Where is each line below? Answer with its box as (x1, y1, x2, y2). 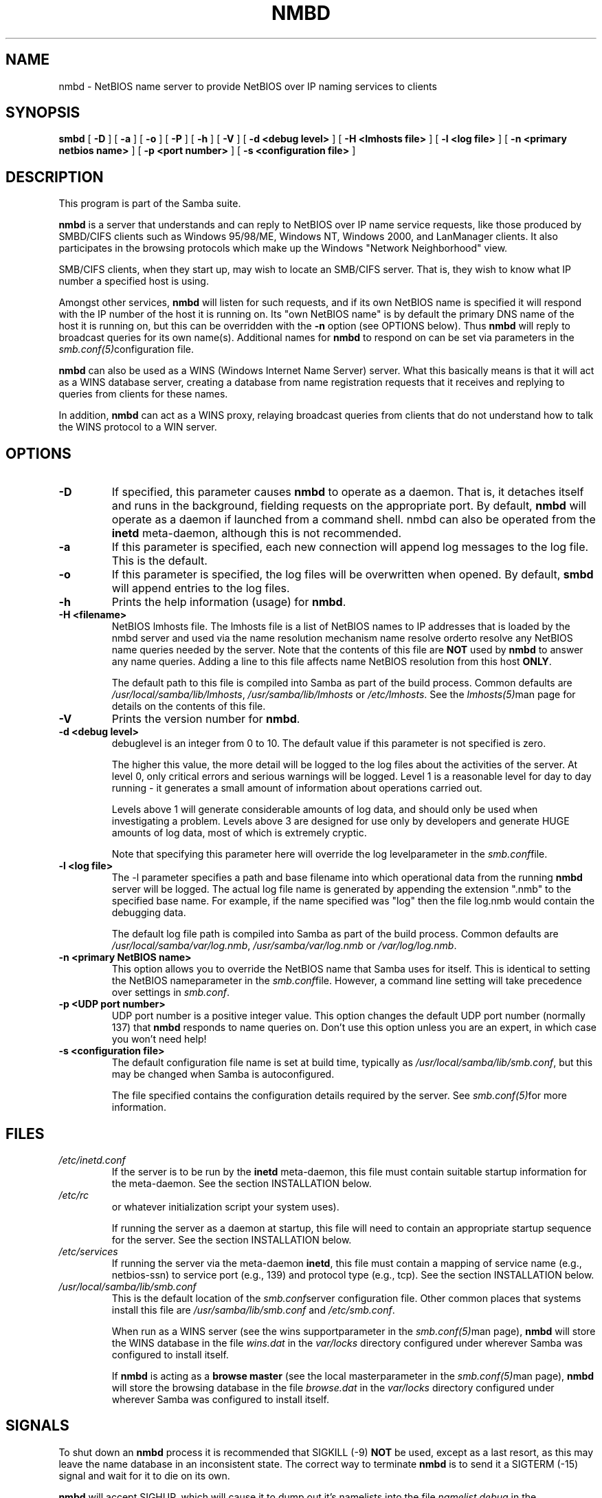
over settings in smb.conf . (111, 986, 230, 999)
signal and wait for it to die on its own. (58, 1469, 230, 1481)
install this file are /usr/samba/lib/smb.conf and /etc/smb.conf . (111, 1303, 395, 1316)
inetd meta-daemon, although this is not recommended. (111, 526, 402, 541)
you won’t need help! (111, 1033, 207, 1045)
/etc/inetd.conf (58, 1153, 126, 1166)
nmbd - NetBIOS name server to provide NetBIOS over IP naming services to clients (58, 80, 437, 92)
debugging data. (111, 907, 186, 919)
